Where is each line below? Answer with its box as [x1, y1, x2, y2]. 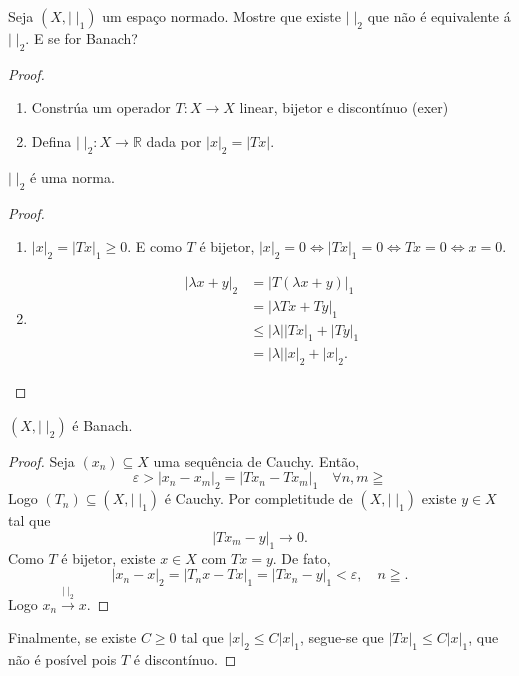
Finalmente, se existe [8, 627, 137, 648]
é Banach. [72, 414, 133, 435]
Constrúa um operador [31, 97, 171, 118]
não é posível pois [8, 649, 117, 670]
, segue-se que [299, 627, 384, 648]
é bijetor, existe [61, 547, 156, 568]
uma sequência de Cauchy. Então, [153, 450, 360, 471]
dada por [146, 130, 202, 151]
